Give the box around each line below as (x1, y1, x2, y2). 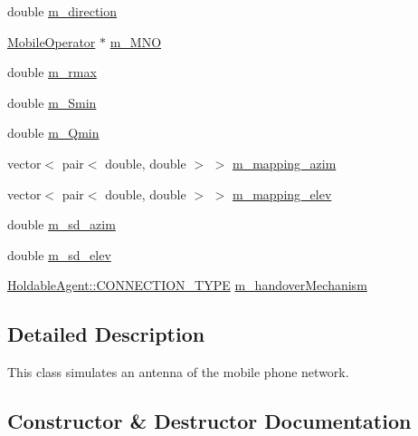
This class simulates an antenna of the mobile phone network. (7, 363, 349, 382)
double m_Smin (7, 92, 97, 111)
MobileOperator (7, 32, 96, 51)
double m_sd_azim (7, 215, 116, 234)
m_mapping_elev (232, 184, 332, 203)
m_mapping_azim (232, 153, 337, 172)
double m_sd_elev (7, 245, 111, 264)
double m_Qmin (7, 123, 100, 142)
